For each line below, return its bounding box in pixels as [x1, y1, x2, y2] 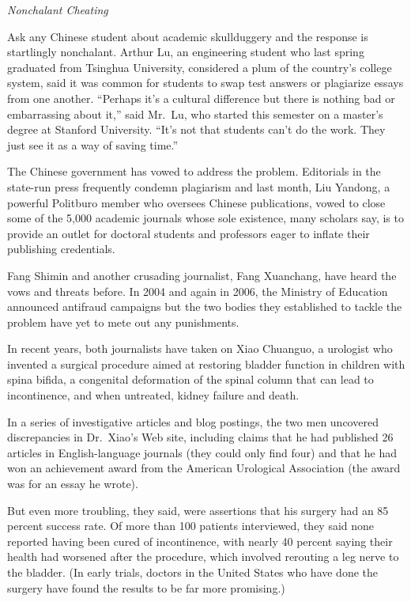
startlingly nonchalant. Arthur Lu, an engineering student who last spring [7, 44, 364, 60]
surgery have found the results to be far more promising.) [7, 579, 285, 596]
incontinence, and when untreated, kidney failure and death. [7, 387, 300, 403]
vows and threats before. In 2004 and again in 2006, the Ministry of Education [7, 282, 388, 299]
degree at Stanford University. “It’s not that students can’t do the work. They [7, 121, 386, 138]
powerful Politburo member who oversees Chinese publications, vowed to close [7, 194, 386, 210]
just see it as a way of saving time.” [7, 136, 179, 153]
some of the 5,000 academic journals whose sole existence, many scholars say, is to [7, 210, 404, 226]
